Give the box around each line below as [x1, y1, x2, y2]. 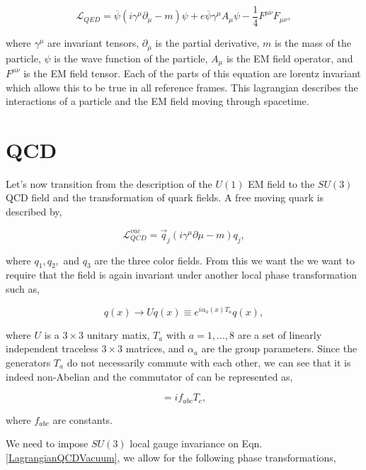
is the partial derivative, [155, 35, 260, 50]
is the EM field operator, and [226, 50, 353, 65]
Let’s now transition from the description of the [6, 176, 212, 191]
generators [6, 354, 51, 369]
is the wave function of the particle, [54, 50, 208, 65]
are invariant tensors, [47, 35, 139, 50]
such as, [6, 281, 40, 296]
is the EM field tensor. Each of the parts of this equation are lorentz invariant [23, 65, 361, 80]
